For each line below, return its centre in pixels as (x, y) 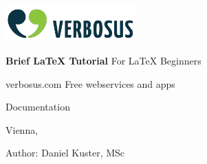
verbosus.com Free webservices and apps (90, 83)
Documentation (38, 107)
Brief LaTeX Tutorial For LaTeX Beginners (103, 60)
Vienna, (22, 129)
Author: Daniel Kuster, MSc (65, 153)
